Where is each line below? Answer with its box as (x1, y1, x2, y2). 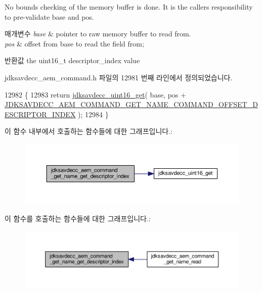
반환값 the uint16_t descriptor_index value (5, 55, 140, 66)
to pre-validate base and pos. (5, 11, 94, 22)
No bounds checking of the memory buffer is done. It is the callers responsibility (5, 2, 253, 12)
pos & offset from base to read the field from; (5, 38, 144, 48)
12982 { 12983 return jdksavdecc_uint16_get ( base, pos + (5, 89, 186, 100)
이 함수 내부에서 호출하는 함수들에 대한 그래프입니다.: (5, 126, 172, 136)
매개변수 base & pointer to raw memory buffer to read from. (5, 28, 191, 39)
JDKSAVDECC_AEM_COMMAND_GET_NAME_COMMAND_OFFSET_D (5, 99, 258, 110)
